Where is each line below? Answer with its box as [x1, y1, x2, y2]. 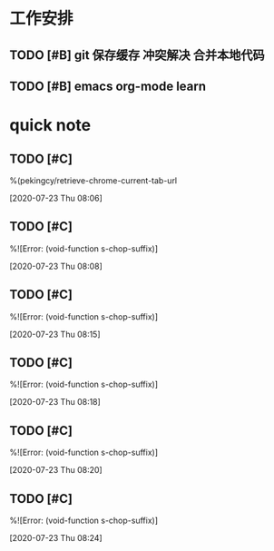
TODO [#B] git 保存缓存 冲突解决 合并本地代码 [9, 47, 265, 63]
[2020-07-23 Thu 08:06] [9, 192, 103, 203]
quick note [9, 115, 92, 136]
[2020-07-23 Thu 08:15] [9, 329, 102, 339]
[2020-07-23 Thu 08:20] [9, 465, 103, 476]
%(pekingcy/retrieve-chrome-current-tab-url [9, 174, 178, 186]
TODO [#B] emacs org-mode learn [9, 78, 207, 93]
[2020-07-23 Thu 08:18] [9, 397, 102, 408]
